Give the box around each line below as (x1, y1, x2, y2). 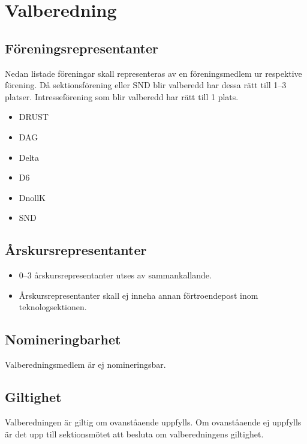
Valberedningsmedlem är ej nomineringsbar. (5, 358, 166, 371)
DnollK (19, 191, 46, 203)
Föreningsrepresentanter (5, 38, 159, 57)
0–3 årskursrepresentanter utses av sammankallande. (19, 269, 212, 281)
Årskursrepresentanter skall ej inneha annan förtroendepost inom (19, 289, 258, 301)
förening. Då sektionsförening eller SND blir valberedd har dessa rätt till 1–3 (5, 79, 287, 91)
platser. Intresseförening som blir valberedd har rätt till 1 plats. (5, 90, 239, 103)
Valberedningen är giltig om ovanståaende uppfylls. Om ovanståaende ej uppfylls (5, 415, 302, 428)
